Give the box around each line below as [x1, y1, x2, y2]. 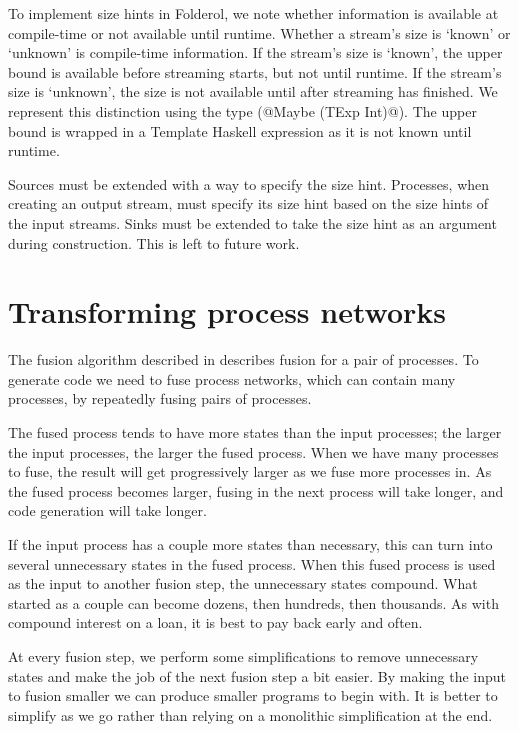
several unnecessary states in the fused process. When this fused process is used [8, 553, 496, 574]
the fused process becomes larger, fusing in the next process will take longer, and [8, 480, 504, 501]
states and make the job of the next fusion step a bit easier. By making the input [8, 665, 506, 686]
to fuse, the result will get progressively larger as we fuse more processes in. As [8, 461, 492, 482]
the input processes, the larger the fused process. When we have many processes [8, 441, 499, 462]
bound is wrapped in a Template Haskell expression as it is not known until [8, 120, 472, 141]
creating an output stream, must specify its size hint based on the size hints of [8, 193, 489, 214]
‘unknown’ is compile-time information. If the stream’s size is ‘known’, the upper [8, 42, 503, 63]
